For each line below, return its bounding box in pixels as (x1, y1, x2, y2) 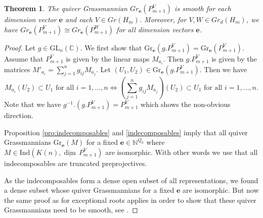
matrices (4, 64, 30, 74)
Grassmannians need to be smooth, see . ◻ (4, 204, 138, 215)
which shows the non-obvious (141, 99, 231, 110)
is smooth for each (174, 3, 231, 13)
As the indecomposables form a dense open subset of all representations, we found (4, 175, 258, 185)
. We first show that (80, 42, 142, 52)
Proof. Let (4, 42, 35, 52)
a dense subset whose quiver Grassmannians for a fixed (4, 185, 174, 195)
